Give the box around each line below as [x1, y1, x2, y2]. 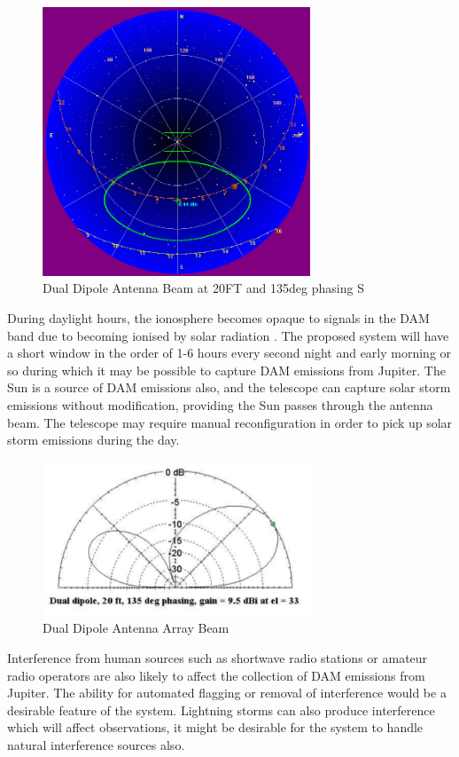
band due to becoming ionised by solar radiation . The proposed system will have [7, 326, 449, 344]
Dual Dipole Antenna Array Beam [43, 619, 229, 637]
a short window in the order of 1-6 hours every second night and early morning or [7, 343, 452, 362]
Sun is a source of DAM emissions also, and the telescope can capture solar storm [7, 378, 451, 397]
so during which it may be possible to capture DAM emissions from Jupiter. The [7, 360, 446, 379]
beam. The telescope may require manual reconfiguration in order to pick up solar [7, 413, 453, 431]
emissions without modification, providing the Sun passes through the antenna [7, 395, 433, 414]
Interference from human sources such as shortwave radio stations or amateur [7, 649, 428, 667]
